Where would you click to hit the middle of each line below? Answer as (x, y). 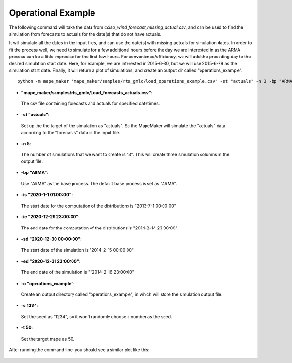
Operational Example (52, 13)
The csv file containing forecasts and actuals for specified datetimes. (91, 104)
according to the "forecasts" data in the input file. (71, 133)
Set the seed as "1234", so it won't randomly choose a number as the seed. (97, 316)
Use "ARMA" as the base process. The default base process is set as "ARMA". (99, 184)
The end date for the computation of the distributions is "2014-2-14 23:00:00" (99, 228)
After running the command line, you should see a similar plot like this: (79, 350)
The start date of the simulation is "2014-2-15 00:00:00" (77, 250)
